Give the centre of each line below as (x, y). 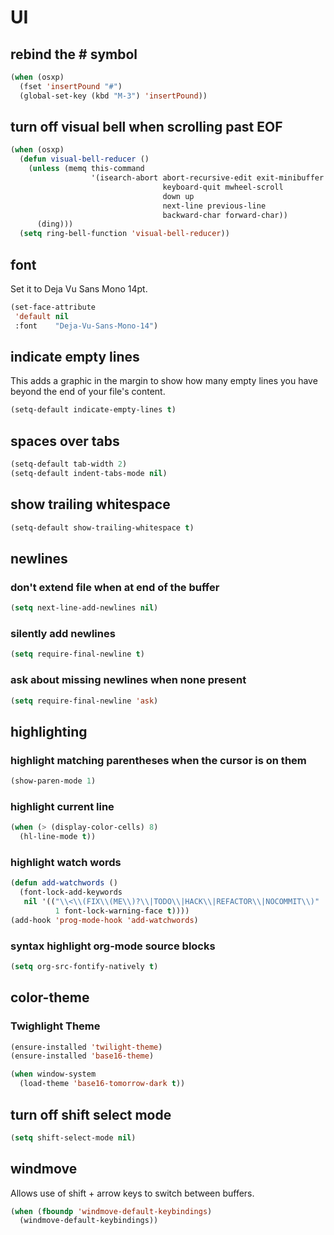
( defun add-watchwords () (64, 883)
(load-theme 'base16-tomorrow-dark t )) (102, 1084)
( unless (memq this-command (86, 169)
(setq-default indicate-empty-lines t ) (93, 410)
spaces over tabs (65, 441)
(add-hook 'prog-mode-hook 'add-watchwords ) (104, 920)
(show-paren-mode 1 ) (53, 781)
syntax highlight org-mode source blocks (113, 946)
